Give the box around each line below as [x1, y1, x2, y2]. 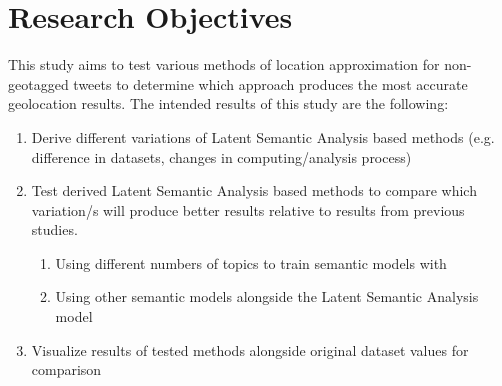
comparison [31, 359, 102, 380]
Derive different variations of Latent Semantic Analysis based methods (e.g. [31, 126, 495, 147]
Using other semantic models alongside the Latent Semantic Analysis [55, 286, 479, 307]
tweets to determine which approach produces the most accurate [73, 73, 468, 94]
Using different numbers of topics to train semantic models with [55, 252, 447, 273]
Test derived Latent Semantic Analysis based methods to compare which [31, 180, 477, 201]
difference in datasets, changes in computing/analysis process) [31, 146, 412, 167]
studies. [31, 219, 78, 240]
